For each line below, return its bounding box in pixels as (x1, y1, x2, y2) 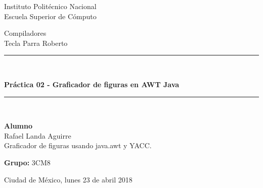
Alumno (4, 120, 32, 131)
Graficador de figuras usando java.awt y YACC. (4, 140, 152, 151)
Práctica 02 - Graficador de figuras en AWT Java (4, 79, 180, 89)
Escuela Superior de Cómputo (4, 11, 97, 21)
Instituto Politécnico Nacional (4, 1, 97, 11)
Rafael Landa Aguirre (4, 130, 71, 141)
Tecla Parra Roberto (4, 37, 68, 48)
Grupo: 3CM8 (4, 157, 51, 167)
